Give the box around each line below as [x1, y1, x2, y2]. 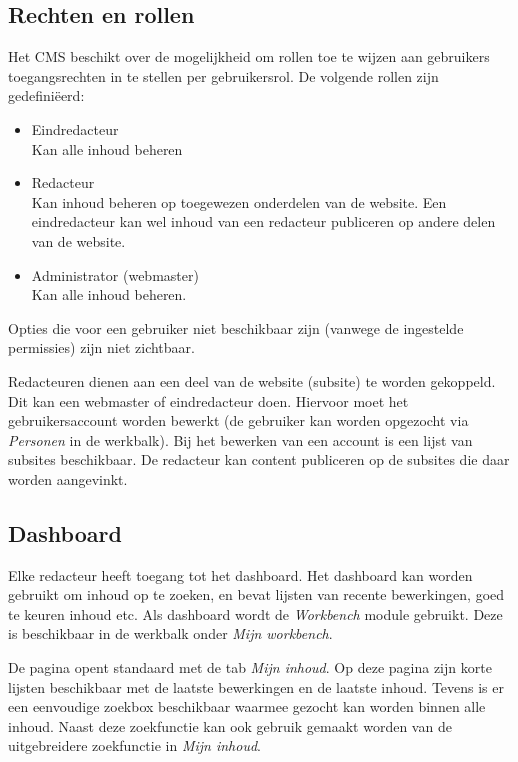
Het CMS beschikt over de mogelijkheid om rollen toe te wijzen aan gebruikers [8, 46, 490, 67]
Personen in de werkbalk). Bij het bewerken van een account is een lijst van [8, 429, 473, 450]
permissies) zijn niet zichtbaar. [8, 337, 195, 358]
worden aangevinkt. [8, 468, 128, 489]
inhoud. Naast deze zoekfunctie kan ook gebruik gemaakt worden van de [8, 715, 452, 736]
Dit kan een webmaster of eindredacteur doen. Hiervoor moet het [8, 390, 409, 411]
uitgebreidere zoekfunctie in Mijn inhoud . [8, 735, 262, 756]
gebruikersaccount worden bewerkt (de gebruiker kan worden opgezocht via [8, 410, 469, 431]
